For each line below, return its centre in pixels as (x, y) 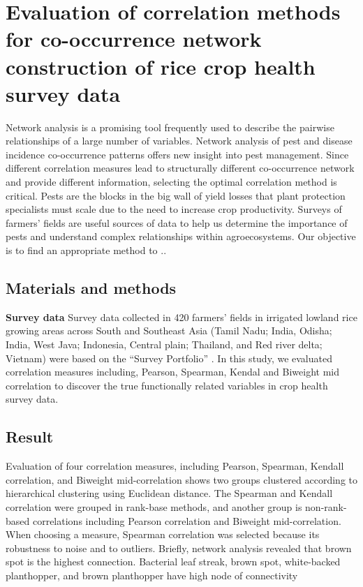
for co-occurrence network (134, 39)
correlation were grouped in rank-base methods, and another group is (154, 506)
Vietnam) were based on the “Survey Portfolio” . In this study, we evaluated (169, 358)
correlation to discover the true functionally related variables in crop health (167, 385)
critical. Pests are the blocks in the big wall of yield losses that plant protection (176, 195)
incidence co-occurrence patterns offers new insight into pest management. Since (177, 154)
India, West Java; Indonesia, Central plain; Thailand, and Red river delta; (164, 344)
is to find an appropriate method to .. (86, 250)
